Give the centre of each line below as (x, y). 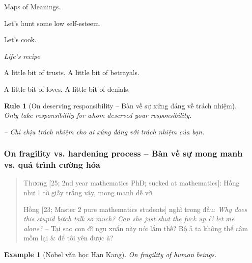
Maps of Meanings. (32, 6)
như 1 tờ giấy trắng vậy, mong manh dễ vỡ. (89, 193)
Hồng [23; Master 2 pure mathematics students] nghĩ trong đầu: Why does (135, 209)
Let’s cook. (20, 39)
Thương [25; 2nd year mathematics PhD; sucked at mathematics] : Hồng (131, 183)
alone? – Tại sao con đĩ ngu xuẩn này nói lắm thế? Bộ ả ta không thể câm (136, 228)
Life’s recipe (22, 56)
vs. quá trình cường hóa (52, 165)
